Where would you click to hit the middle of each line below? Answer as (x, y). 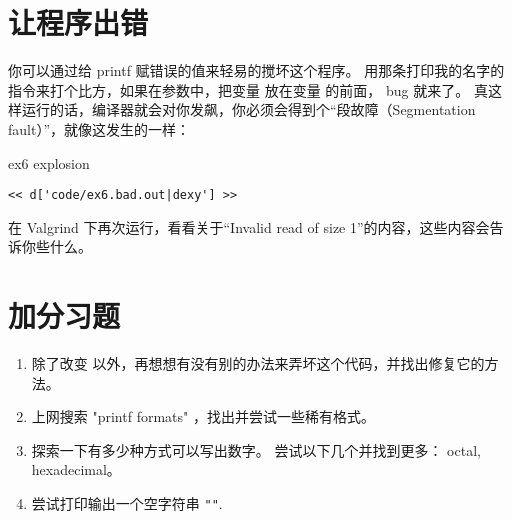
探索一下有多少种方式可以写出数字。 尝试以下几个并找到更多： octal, (256, 449)
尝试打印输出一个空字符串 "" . (127, 503)
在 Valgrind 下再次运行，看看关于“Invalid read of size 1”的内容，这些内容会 (249, 226)
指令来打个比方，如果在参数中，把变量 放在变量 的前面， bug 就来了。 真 (248, 89)
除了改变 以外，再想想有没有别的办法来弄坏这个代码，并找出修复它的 (258, 363)
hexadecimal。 (76, 469)
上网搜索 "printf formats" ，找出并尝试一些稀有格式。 (203, 416)
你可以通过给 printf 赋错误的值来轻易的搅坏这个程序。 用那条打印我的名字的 (256, 70)
